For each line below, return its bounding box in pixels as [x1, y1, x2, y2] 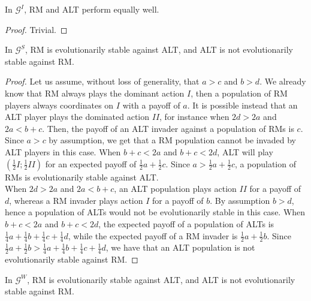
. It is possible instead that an [187, 98, 298, 111]
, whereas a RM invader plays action [9, 194, 143, 206]
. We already [259, 75, 306, 88]
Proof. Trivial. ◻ [5, 23, 68, 35]
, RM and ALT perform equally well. [24, 3, 159, 15]
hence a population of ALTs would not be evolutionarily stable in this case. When [5, 206, 306, 218]
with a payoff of [122, 98, 180, 111]
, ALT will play [217, 145, 273, 158]
